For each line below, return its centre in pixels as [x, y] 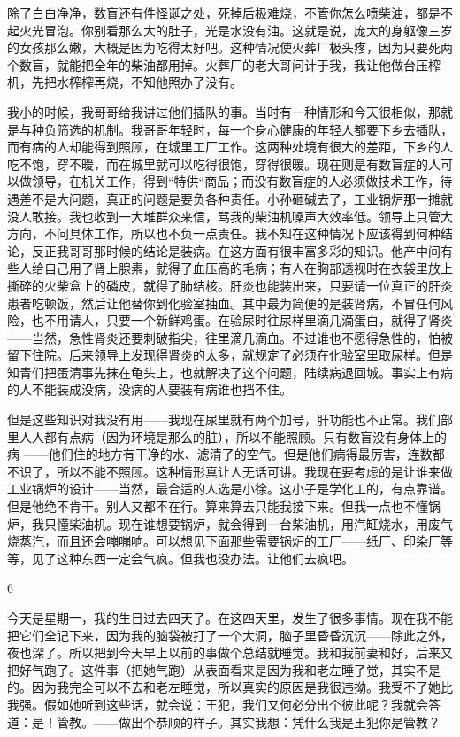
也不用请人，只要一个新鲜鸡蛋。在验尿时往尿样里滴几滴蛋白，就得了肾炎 [242, 320]
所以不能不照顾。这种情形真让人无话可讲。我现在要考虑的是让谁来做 [254, 471]
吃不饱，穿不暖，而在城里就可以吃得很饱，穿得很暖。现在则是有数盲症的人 [224, 163]
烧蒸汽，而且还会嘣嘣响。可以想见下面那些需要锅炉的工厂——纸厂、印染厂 [224, 541]
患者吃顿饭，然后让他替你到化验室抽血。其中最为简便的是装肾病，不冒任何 [224, 303]
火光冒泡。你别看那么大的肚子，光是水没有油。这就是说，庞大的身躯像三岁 [236, 30]
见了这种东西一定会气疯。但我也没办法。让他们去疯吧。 [192, 558]
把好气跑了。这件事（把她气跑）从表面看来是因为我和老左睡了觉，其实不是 [224, 669]
